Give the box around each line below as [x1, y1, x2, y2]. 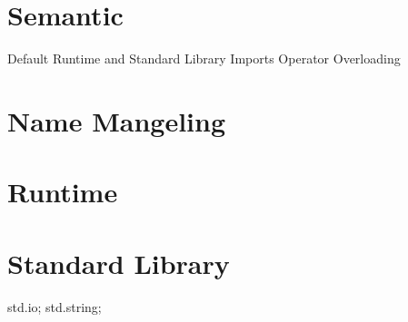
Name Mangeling [7, 102, 225, 139]
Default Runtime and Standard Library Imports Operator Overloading [7, 49, 401, 68]
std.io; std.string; [7, 297, 102, 316]
